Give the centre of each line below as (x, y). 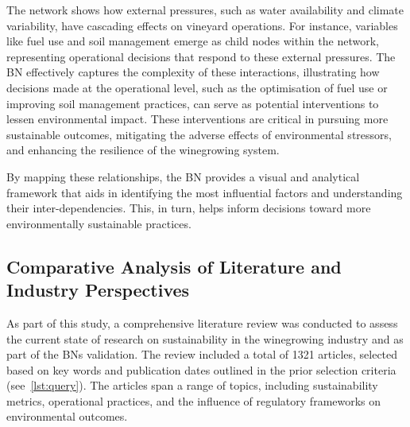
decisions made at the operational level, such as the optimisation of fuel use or (197, 87)
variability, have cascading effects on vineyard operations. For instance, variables (202, 25)
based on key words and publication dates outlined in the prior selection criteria (201, 369)
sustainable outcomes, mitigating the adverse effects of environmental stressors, (199, 134)
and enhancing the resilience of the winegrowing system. (143, 150)
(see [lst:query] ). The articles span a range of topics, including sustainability (192, 385)
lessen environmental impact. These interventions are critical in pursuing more (197, 119)
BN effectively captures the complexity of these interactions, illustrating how (193, 72)
